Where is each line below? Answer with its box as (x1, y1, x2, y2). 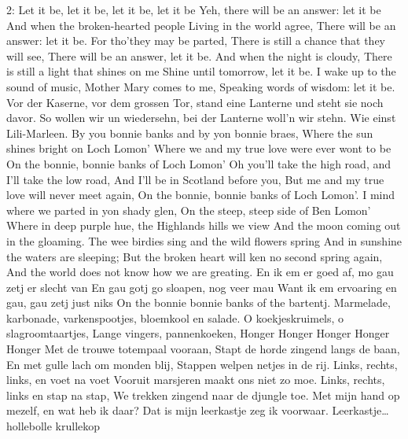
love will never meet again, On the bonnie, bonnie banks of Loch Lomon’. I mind (6, 186, 395, 203)
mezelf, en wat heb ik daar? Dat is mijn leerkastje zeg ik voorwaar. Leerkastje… (6, 402, 389, 419)
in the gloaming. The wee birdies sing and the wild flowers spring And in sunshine (6, 232, 402, 249)
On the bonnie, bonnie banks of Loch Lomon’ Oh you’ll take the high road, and (6, 155, 391, 172)
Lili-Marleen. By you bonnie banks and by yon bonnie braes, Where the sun (6, 124, 373, 141)
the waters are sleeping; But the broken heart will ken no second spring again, (6, 248, 383, 264)
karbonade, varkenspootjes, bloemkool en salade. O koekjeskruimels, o (6, 309, 344, 326)
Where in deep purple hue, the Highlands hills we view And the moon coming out (6, 217, 401, 234)
